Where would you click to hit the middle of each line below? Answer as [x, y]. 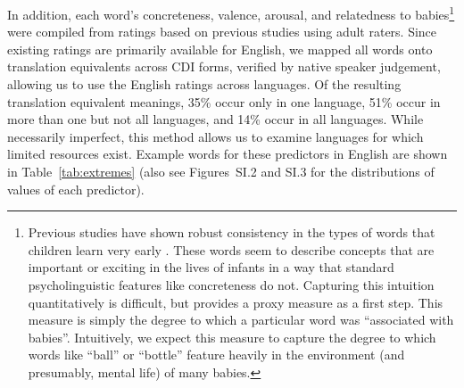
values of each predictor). [76, 189]
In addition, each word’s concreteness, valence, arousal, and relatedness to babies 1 [231, 13]
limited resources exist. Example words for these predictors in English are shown [228, 154]
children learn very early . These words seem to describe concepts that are [231, 249]
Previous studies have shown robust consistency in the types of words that [232, 232]
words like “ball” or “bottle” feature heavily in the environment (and [216, 355]
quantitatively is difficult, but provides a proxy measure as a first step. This [236, 302]
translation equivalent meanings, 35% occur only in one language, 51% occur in [224, 101]
